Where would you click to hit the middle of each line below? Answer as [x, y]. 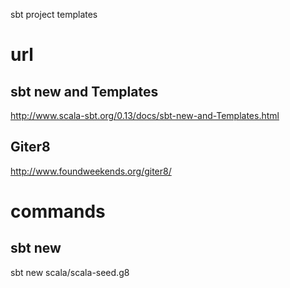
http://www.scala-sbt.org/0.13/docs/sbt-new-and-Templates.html [145, 115]
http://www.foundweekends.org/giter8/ [91, 171]
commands [58, 211]
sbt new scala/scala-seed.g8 [70, 272]
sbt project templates [54, 14]
